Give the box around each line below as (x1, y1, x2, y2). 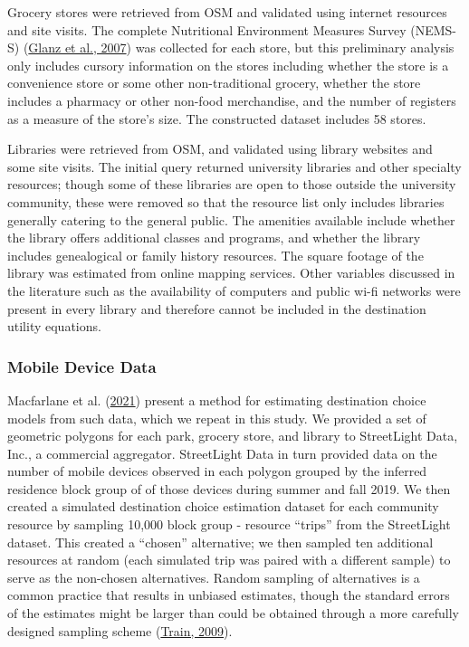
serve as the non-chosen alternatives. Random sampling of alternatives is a (7, 567, 420, 586)
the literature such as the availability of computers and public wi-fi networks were (7, 281, 461, 300)
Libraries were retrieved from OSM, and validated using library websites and (7, 139, 433, 158)
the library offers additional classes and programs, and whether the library (7, 228, 421, 247)
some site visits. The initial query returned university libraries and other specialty (7, 157, 462, 176)
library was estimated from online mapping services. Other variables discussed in (7, 263, 455, 282)
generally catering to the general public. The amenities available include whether (7, 210, 455, 229)
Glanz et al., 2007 (28, 38, 127, 57)
